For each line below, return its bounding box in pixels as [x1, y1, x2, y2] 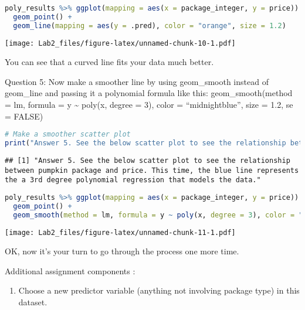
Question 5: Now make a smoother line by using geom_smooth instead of [5, 75, 269, 87]
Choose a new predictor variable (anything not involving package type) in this [18, 284, 300, 297]
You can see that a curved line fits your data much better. [5, 56, 214, 68]
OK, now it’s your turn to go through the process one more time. [5, 245, 239, 257]
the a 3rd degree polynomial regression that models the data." [5, 176, 261, 185]
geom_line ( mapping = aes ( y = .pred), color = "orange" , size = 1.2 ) [13, 21, 286, 30]
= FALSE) [5, 110, 43, 122]
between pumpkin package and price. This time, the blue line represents [5, 166, 299, 175]
